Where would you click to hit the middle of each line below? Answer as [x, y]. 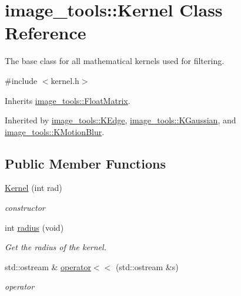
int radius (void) [34, 227]
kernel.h [65, 80]
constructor [25, 208]
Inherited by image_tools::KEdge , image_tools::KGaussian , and [120, 120]
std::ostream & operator [48, 266]
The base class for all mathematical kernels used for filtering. [115, 61]
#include [21, 80]
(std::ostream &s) [147, 266]
